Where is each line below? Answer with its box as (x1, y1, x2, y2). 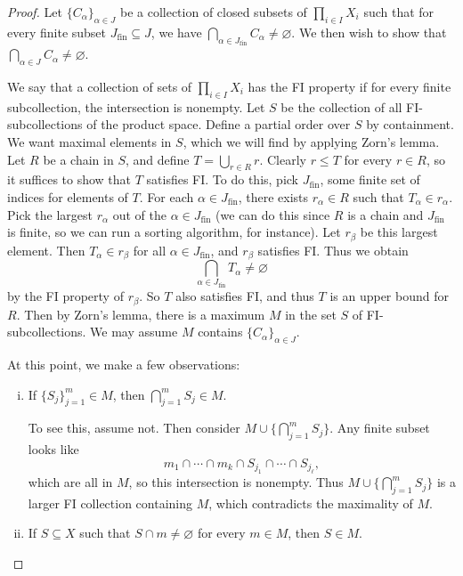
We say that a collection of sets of (7, 77, 192, 96)
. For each (139, 188, 194, 206)
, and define (125, 150, 190, 168)
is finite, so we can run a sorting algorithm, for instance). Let (7, 223, 341, 241)
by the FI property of (7, 287, 124, 305)
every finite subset (7, 22, 107, 41)
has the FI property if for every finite (248, 77, 451, 96)
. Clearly (259, 150, 306, 168)
